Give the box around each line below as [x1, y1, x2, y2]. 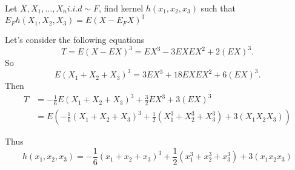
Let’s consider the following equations [5, 33, 145, 46]
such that [201, 2, 236, 14]
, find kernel [99, 2, 144, 14]
